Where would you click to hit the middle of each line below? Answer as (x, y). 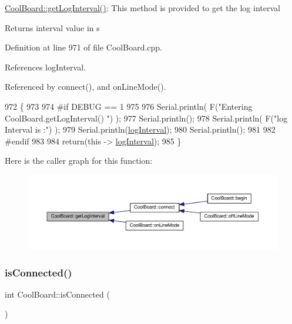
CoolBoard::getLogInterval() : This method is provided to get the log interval (142, 8)
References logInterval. (45, 67)
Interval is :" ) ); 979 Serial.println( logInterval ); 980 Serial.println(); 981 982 (140, 129)
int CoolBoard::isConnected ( (57, 294)
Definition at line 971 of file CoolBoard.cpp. (84, 47)
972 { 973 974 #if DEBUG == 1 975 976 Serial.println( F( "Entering (129, 106)
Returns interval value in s (52, 27)
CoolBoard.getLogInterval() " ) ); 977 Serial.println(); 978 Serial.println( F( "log (146, 118)
